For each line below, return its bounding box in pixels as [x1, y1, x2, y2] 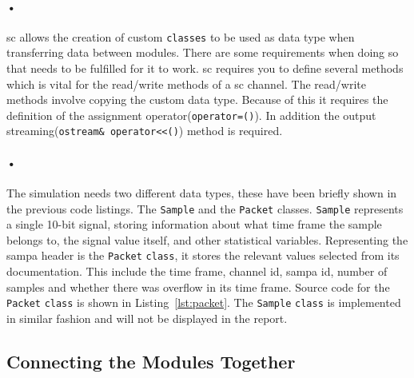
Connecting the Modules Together [6, 348, 296, 373]
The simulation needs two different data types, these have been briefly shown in [6, 184, 397, 201]
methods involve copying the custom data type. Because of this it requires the [6, 91, 388, 108]
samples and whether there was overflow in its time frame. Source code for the [6, 278, 390, 295]
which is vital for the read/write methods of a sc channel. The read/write [6, 75, 366, 92]
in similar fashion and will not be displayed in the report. [6, 309, 288, 326]
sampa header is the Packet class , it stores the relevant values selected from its [6, 247, 400, 264]
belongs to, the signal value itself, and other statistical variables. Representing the [6, 231, 408, 248]
